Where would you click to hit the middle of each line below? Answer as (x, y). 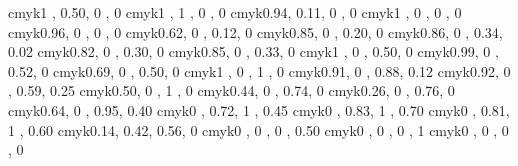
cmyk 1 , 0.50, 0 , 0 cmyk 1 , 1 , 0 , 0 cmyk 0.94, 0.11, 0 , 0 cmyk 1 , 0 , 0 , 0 (235, 12)
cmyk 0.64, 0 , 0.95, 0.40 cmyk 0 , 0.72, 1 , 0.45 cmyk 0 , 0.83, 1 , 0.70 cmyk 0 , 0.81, (259, 109)
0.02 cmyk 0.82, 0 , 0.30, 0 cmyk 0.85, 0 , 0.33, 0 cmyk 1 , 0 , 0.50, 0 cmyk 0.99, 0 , (253, 51)
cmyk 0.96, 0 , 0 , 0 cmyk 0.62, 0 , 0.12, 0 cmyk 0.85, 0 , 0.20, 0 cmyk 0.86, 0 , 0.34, (255, 31)
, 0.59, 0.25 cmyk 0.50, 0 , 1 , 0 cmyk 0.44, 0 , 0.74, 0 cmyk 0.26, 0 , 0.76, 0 (231, 90)
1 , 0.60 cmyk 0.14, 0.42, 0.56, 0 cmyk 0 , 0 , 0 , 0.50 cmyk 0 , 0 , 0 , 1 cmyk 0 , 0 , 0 (258, 129)
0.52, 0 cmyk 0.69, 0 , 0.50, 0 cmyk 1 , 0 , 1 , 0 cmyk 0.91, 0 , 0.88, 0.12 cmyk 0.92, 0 (259, 70)
